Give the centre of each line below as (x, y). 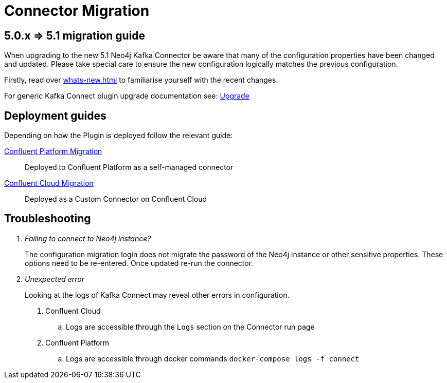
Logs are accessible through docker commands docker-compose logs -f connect (213, 358)
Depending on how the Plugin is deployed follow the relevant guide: (119, 136)
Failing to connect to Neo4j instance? (88, 238)
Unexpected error (55, 279)
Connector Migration (77, 11)
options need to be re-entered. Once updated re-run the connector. (139, 263)
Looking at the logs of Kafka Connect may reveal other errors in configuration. (157, 295)
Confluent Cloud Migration (49, 183)
